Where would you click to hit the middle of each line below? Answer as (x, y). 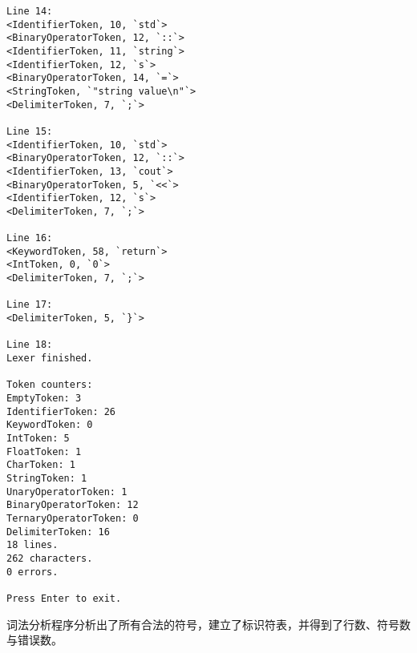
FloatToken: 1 (44, 451)
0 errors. (32, 572)
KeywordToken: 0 (50, 425)
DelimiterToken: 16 (58, 532)
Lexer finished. (50, 359)
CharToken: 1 (41, 465)
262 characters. (50, 558)
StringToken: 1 (47, 478)
